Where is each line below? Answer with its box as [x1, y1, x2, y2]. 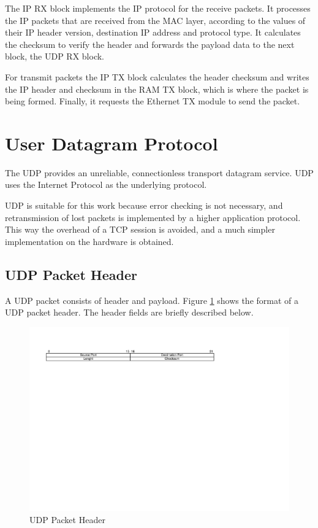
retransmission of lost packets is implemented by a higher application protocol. [5, 211, 301, 223]
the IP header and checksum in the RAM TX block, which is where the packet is [5, 82, 309, 95]
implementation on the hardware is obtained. [5, 235, 174, 247]
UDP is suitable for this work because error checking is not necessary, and [5, 199, 283, 212]
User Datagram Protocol [5, 130, 218, 155]
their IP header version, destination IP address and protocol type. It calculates [5, 26, 301, 39]
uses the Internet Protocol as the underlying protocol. [5, 178, 207, 191]
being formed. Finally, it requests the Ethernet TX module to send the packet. [5, 95, 300, 107]
